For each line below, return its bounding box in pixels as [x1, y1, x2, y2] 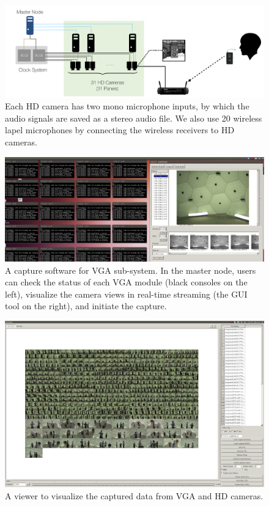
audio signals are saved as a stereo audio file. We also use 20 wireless [5, 111, 262, 124]
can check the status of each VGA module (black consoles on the [5, 276, 248, 288]
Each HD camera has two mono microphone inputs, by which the [5, 100, 249, 112]
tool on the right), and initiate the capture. [5, 299, 167, 312]
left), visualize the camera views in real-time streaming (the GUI [5, 287, 248, 300]
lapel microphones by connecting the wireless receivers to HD [5, 123, 235, 136]
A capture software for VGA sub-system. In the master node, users [5, 263, 256, 276]
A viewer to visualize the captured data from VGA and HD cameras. [5, 489, 263, 502]
